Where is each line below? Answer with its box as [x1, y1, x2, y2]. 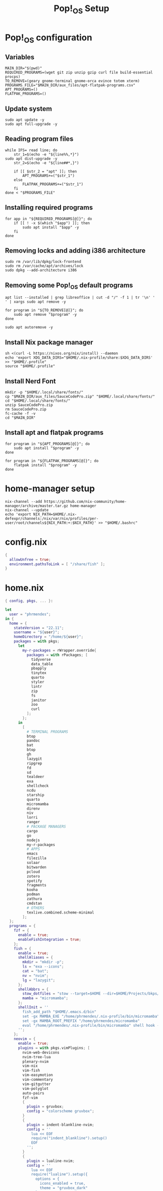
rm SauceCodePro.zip [5, 407, 47, 412]
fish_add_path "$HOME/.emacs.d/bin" [22, 1009, 97, 1014]
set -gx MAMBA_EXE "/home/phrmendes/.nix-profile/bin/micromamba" [22, 1014, 160, 1018]
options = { [35, 1176, 60, 1181]
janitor [31, 698, 47, 703]
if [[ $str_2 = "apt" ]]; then [14, 169, 77, 174]
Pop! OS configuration [5, 32, 92, 45]
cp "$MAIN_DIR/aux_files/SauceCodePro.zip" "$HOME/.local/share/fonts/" [5, 394, 155, 399]
